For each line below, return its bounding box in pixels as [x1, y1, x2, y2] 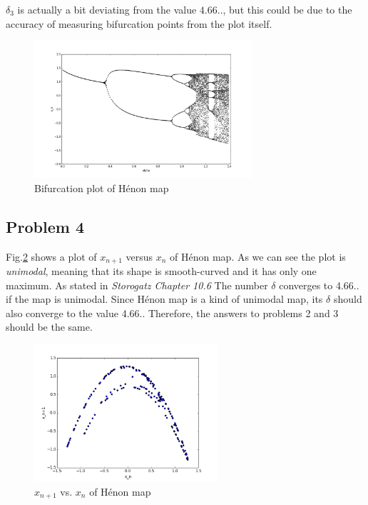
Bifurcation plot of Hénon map [34, 180, 169, 195]
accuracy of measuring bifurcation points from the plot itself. [6, 16, 272, 31]
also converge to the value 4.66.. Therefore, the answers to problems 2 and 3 [6, 305, 339, 320]
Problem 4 [6, 215, 84, 237]
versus [126, 249, 153, 264]
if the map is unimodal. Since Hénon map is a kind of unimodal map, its [6, 291, 323, 306]
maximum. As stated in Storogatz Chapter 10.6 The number [6, 277, 268, 292]
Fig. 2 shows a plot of [6, 249, 97, 264]
